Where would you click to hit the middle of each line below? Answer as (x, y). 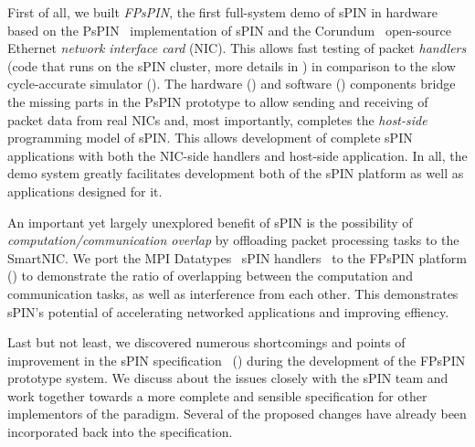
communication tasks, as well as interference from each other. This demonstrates (233, 293)
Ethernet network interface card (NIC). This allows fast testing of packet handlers (237, 48)
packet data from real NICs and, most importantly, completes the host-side (217, 119)
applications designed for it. (85, 191)
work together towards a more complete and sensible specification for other (217, 395)
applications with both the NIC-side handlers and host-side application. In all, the (237, 155)
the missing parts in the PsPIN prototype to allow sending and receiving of (218, 101)
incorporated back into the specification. (120, 432)
